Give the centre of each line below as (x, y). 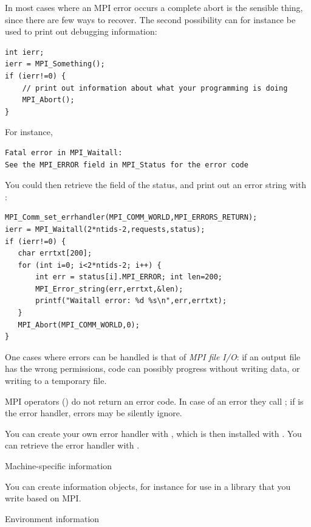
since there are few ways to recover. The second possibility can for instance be (150, 19)
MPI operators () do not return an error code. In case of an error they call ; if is (154, 401)
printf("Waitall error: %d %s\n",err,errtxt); (131, 301)
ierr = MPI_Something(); (55, 64)
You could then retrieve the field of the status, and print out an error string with (155, 185)
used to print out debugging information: (81, 31)
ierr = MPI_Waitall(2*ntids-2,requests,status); (105, 229)
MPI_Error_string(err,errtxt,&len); (109, 289)
